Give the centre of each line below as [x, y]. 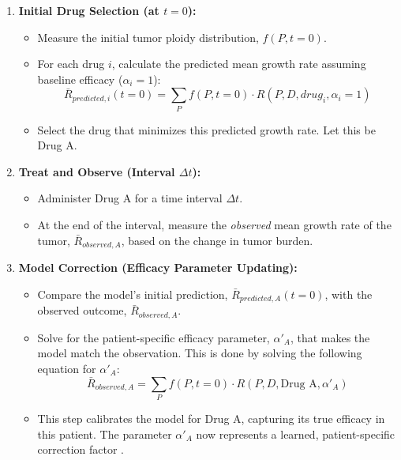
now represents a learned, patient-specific [296, 434]
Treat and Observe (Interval [97, 171]
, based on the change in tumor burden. [217, 240]
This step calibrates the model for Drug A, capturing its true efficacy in [211, 418]
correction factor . [81, 449]
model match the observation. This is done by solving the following [200, 353]
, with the [349, 294]
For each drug [71, 64]
